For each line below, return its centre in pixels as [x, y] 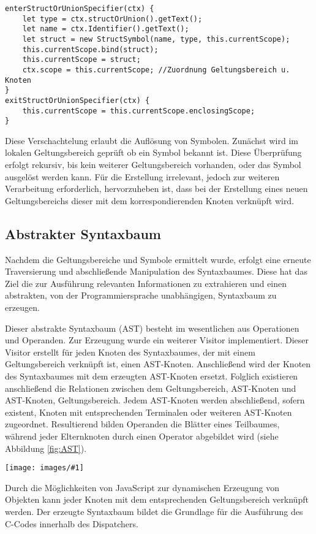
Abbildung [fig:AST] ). [46, 448]
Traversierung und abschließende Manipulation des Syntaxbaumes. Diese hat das [156, 271]
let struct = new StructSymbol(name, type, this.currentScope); [156, 39]
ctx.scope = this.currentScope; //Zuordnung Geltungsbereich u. [156, 70]
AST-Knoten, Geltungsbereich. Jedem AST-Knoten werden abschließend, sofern [155, 400]
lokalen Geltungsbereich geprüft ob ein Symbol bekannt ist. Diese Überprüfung [153, 152]
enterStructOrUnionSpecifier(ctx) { [80, 9]
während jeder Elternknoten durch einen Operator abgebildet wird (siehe [142, 436]
